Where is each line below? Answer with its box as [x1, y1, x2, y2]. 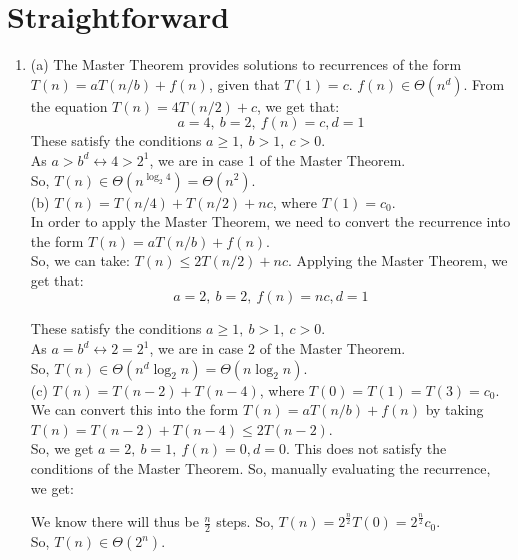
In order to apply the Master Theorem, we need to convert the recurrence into [30, 211, 511, 232]
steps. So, [216, 511, 274, 532]
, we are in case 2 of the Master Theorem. [149, 338, 406, 359]
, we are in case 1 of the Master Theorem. [149, 149, 406, 170]
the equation [30, 95, 108, 116]
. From [463, 73, 505, 94]
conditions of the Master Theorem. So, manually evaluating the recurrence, [30, 458, 491, 479]
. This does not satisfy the [286, 438, 447, 459]
